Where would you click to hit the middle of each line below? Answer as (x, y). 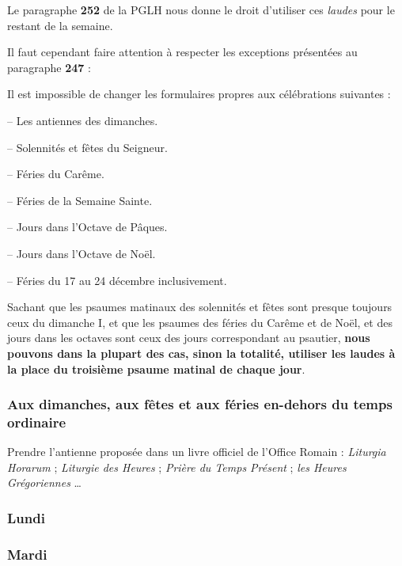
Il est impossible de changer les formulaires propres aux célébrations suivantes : (199, 94)
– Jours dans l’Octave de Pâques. (87, 227)
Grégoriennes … (44, 482)
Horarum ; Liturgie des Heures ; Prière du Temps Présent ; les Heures (177, 467)
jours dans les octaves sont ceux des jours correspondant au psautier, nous (189, 338)
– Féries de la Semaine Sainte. (80, 200)
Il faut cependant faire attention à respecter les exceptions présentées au (182, 52)
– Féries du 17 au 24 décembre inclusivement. (117, 280)
